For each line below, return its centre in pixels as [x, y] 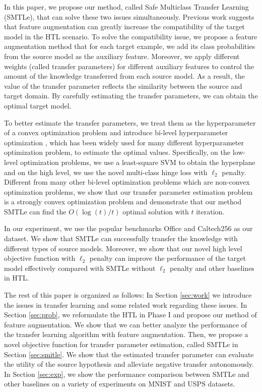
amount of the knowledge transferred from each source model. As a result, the [124, 76]
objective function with [40, 258]
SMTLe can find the [35, 211]
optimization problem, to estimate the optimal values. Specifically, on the [117, 152]
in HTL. [17, 278]
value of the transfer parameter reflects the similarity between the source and [123, 86]
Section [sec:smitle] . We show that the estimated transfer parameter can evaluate [129, 354]
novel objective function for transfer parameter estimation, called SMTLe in [121, 344]
